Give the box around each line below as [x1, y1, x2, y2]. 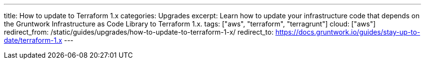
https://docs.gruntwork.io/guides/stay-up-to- [275, 28, 420, 36]
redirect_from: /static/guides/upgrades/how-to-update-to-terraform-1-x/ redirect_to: [4, 28, 274, 36]
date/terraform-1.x [4, 36, 63, 44]
